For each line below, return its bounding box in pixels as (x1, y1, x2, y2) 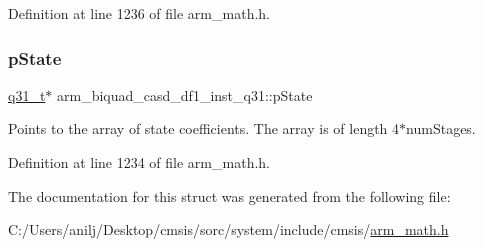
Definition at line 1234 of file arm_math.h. (8, 152, 270, 172)
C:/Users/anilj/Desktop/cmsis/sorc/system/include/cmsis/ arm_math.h (8, 219, 449, 240)
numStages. (406, 118, 476, 139)
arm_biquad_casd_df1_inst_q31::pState (57, 84, 313, 105)
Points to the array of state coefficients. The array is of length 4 (8, 118, 400, 139)
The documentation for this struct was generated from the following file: (8, 185, 451, 206)
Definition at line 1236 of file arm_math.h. (8, 3, 270, 23)
